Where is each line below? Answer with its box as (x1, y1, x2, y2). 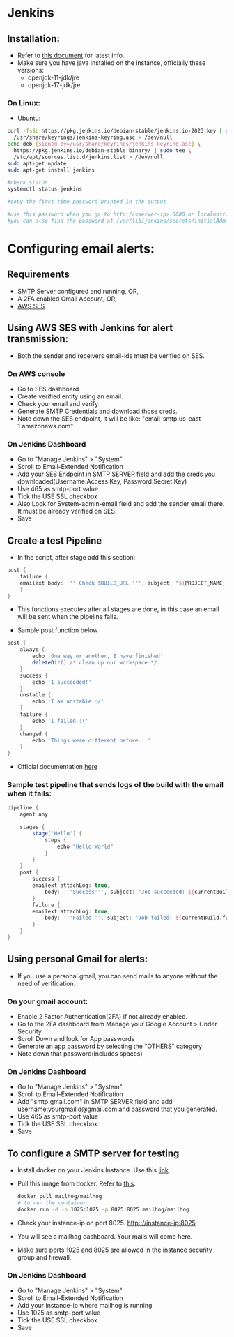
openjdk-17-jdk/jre (27, 81, 81, 89)
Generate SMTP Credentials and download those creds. (17, 407, 178, 415)
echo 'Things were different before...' (32, 737, 151, 744)
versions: (17, 66, 44, 74)
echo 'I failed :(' (32, 717, 89, 724)
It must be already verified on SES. (17, 507, 117, 516)
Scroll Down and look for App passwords (17, 1035, 135, 1043)
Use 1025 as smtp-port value (17, 1308, 101, 1317)
